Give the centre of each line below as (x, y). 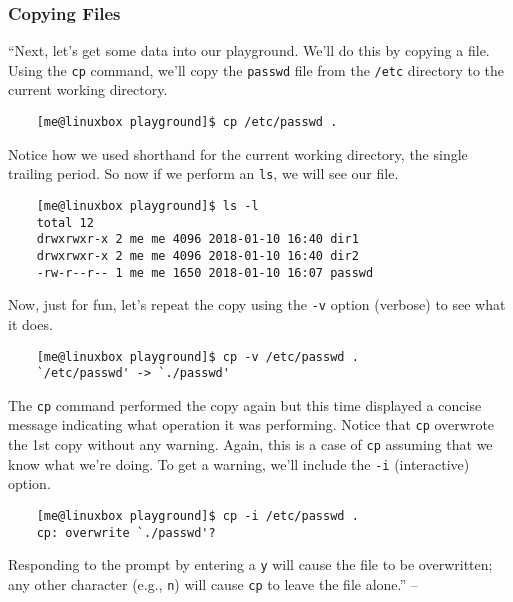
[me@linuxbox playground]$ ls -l (147, 205)
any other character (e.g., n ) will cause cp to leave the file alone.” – (213, 584)
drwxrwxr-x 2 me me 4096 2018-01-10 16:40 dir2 (197, 255)
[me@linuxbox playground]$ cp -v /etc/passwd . (197, 356)
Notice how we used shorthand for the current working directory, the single (238, 153)
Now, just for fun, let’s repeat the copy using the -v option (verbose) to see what (257, 304)
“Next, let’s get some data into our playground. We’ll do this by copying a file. (249, 50)
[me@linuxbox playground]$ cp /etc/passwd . (187, 122)
